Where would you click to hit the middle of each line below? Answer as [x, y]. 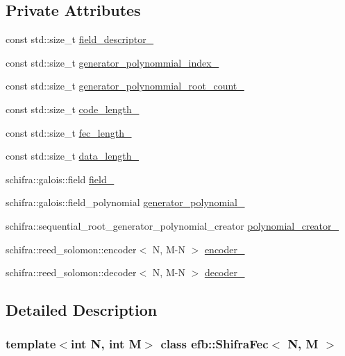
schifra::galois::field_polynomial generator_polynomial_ [125, 202]
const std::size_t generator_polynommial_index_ [112, 62]
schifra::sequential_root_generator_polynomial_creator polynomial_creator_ [172, 225]
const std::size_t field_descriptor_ [80, 39]
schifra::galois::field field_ [60, 179]
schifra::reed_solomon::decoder [71, 272]
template [31, 344]
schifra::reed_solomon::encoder [71, 249]
